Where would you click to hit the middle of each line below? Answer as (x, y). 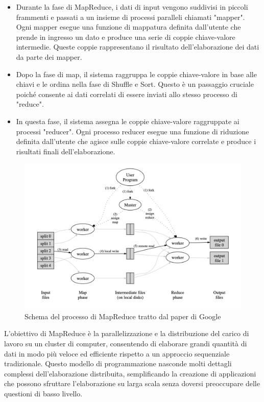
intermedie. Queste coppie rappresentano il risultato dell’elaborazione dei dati (138, 47)
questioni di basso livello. (43, 393)
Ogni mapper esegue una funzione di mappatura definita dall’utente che (128, 27)
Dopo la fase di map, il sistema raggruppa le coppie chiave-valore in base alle (136, 74)
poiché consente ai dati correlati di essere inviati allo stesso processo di (127, 94)
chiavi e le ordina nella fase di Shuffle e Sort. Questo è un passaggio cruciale (135, 84)
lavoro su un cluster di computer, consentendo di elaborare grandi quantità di (126, 343)
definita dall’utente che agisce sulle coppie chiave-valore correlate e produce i (136, 141)
